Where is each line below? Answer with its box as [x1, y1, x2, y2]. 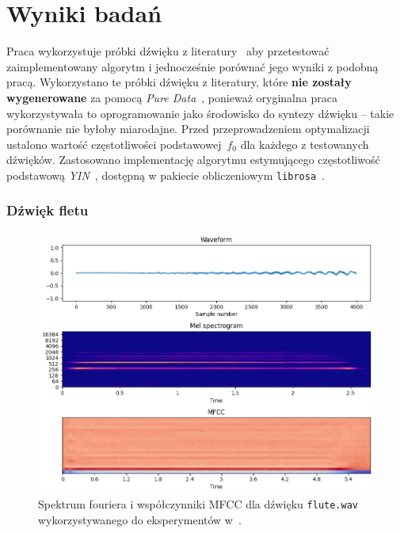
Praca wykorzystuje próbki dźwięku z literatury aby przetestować [6, 43, 330, 59]
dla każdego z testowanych [240, 135, 369, 152]
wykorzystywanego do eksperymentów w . [38, 512, 242, 528]
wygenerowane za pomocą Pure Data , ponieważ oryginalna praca [6, 89, 337, 105]
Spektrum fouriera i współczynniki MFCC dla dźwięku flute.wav [38, 496, 359, 512]
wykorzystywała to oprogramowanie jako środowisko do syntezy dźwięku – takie [6, 105, 394, 121]
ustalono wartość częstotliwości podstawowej [6, 135, 222, 152]
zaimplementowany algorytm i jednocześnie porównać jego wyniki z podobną [6, 58, 379, 74]
